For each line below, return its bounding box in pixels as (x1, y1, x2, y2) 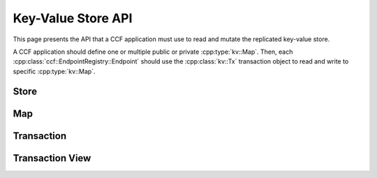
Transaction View (13, 152, 91, 164)
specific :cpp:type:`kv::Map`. (13, 67, 96, 75)
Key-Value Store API (13, 10, 133, 26)
